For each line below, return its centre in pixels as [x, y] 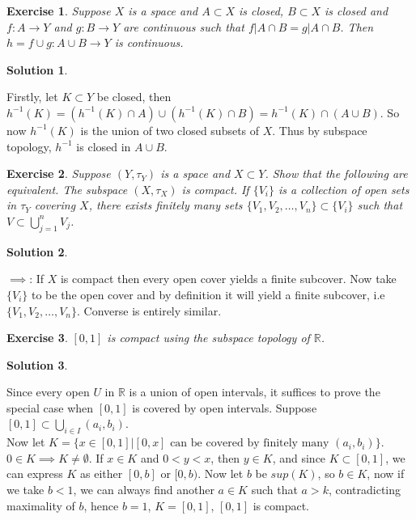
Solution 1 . [37, 69]
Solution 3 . [37, 364]
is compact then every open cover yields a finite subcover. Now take [228, 279]
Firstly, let [32, 97]
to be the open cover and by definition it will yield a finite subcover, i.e [208, 294]
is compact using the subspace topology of [208, 338]
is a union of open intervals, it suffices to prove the [255, 392]
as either [102, 473]
